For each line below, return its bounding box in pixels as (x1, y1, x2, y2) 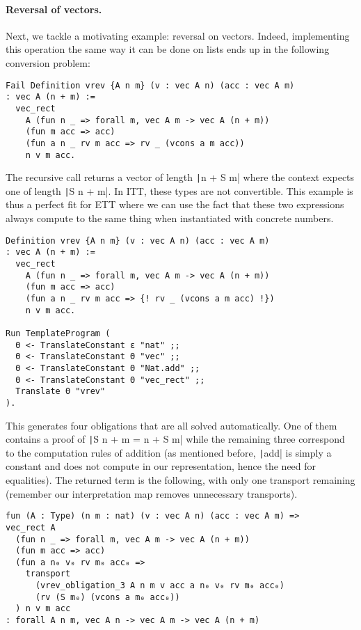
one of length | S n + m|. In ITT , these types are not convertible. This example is (6, 183, 353, 198)
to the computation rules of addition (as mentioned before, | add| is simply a (6, 445, 332, 459)
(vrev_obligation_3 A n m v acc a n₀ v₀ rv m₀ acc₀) (35, 581, 284, 591)
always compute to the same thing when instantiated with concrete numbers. (6, 211, 334, 226)
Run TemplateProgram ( (6, 328, 111, 338)
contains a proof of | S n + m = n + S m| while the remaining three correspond (6, 432, 345, 446)
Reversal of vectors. (6, 1, 102, 16)
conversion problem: (6, 55, 90, 70)
